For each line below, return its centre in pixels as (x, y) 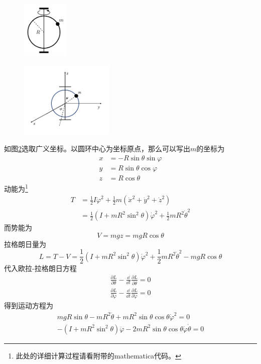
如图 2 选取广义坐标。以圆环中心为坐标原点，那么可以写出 (97, 149)
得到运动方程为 (29, 305)
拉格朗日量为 (25, 244)
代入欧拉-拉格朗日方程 (40, 268)
